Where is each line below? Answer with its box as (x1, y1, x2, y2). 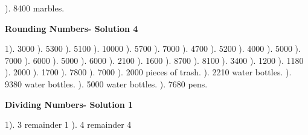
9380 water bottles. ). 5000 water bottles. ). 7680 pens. (5, 77, 208, 90)
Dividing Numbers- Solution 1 (5, 98, 133, 110)
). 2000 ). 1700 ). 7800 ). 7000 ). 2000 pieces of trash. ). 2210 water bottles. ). (5, 66, 292, 78)
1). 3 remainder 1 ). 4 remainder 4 (5, 118, 132, 131)
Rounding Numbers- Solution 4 (5, 22, 138, 34)
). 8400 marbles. (5, 2, 65, 14)
